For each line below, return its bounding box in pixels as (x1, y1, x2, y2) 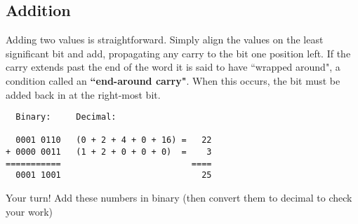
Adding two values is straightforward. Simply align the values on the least (6, 32, 324, 47)
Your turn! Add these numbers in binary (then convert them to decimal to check (6, 190, 352, 205)
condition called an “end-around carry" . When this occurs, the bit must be (6, 73, 340, 87)
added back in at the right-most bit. (6, 87, 161, 101)
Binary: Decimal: (15, 112, 117, 122)
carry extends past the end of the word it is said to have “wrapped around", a (6, 59, 340, 74)
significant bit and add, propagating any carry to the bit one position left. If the (6, 45, 351, 60)
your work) (6, 204, 53, 218)
